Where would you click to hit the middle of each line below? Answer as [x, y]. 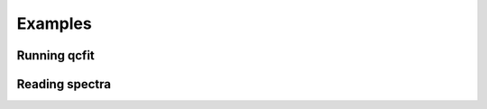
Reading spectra [64, 84]
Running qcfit [55, 55]
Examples [54, 23]
